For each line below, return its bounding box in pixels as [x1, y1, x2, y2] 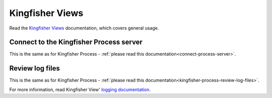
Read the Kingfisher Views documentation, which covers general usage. [9, 25, 159, 31]
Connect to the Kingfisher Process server [9, 38, 143, 46]
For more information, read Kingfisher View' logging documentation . [9, 86, 151, 92]
